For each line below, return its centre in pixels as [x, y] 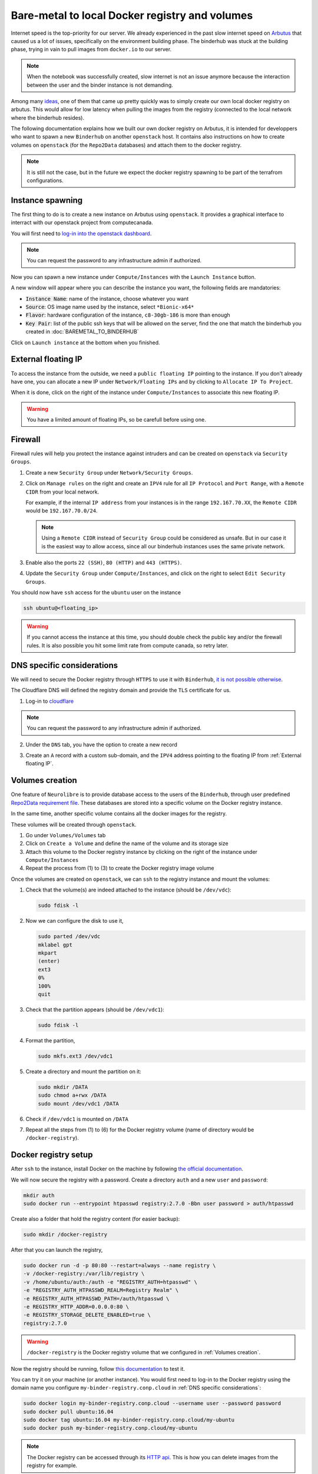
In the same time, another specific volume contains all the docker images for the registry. [119, 814]
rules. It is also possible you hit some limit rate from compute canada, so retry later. [128, 645]
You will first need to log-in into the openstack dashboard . [81, 233]
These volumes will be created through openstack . [74, 824]
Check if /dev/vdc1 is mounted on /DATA [77, 1119]
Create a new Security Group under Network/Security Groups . [109, 472]
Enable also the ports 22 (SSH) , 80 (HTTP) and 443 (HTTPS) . [104, 562]
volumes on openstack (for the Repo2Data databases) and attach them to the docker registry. [126, 145]
